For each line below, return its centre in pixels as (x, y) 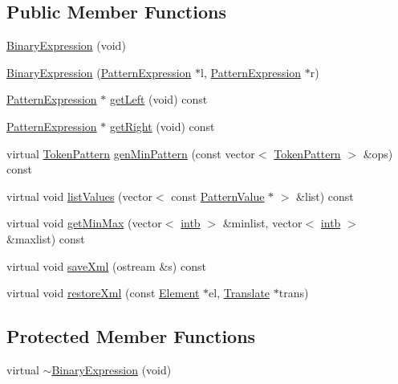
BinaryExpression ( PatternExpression (99, 72)
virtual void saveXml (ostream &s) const (106, 266)
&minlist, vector (262, 223)
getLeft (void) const (159, 99)
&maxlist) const (46, 238)
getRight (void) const (162, 126)
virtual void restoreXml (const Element (103, 293)
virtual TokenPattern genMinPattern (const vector (131, 153)
